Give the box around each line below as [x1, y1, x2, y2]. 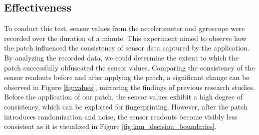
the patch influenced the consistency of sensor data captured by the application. [4, 42, 250, 53]
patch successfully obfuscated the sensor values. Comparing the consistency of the [4, 62, 255, 72]
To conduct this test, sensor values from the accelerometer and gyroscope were [4, 23, 245, 33]
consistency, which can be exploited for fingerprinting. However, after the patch [4, 101, 247, 111]
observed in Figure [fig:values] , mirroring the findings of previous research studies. [4, 81, 255, 92]
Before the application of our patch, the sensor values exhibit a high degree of [4, 91, 243, 102]
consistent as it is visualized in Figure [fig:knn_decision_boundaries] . [4, 121, 217, 131]
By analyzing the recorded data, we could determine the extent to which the [4, 52, 239, 62]
